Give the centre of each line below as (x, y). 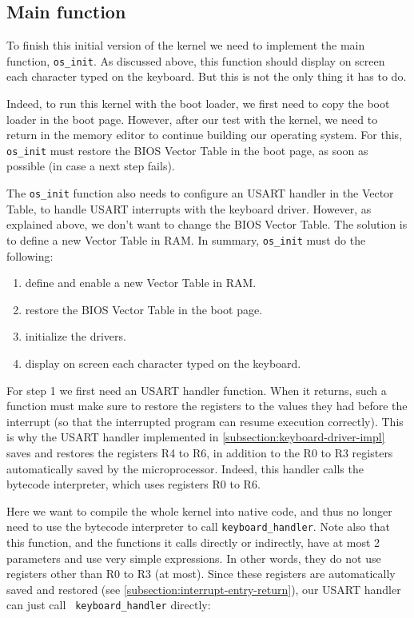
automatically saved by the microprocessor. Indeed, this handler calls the (185, 468)
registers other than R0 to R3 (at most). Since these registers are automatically (201, 574)
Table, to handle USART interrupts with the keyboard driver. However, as (189, 208)
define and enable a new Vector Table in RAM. (141, 283)
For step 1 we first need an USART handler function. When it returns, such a (197, 390)
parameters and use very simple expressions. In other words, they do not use (194, 558)
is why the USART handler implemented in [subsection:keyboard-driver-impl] (196, 437)
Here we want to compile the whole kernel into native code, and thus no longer (199, 510)
